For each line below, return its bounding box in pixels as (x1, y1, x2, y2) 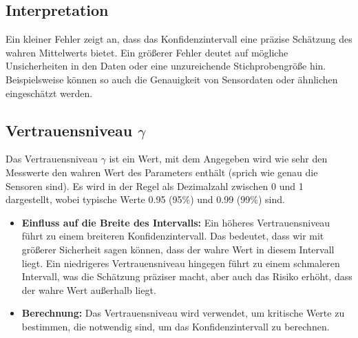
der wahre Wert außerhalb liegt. (21, 282, 156, 297)
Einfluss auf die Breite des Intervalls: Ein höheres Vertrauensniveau (21, 215, 330, 229)
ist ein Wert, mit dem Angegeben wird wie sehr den (109, 151, 328, 166)
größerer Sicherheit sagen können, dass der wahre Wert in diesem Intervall (21, 242, 335, 256)
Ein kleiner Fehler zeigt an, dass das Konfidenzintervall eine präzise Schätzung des (6, 32, 352, 46)
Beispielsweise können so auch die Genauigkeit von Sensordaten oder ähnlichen (6, 72, 338, 86)
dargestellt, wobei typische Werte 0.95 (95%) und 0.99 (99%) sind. (6, 192, 285, 207)
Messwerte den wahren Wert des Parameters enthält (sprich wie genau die (6, 165, 318, 179)
